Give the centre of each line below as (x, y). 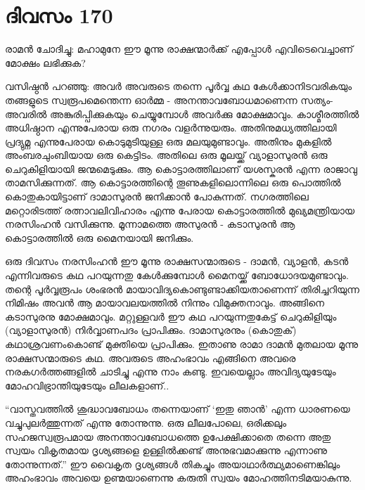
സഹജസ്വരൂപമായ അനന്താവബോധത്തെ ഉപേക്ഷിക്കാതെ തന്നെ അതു (168, 436)
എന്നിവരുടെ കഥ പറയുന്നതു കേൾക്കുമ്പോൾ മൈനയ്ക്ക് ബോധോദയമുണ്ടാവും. (177, 275)
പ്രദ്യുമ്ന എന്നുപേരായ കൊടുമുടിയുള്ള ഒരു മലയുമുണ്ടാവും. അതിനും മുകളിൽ (168, 141)
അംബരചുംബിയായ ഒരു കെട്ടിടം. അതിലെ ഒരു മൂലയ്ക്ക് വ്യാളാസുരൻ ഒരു (166, 155)
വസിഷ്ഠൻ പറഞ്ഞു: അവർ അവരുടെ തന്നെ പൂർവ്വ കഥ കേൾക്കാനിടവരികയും (179, 86)
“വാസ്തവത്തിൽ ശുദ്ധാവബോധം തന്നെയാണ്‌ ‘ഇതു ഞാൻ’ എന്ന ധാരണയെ (178, 409)
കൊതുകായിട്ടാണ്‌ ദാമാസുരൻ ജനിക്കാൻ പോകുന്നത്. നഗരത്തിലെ (157, 196)
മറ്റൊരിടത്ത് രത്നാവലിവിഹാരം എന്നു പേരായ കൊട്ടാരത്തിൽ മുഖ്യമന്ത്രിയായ (180, 210)
